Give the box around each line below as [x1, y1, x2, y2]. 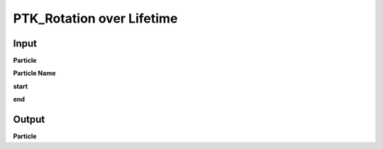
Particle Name [13, 69, 56, 78]
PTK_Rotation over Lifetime [13, 11, 178, 26]
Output [13, 114, 45, 126]
